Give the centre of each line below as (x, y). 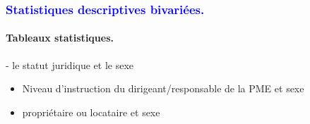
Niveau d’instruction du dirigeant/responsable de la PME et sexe (163, 88)
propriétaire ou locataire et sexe (91, 112)
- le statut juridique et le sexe (70, 64)
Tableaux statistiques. (60, 38)
